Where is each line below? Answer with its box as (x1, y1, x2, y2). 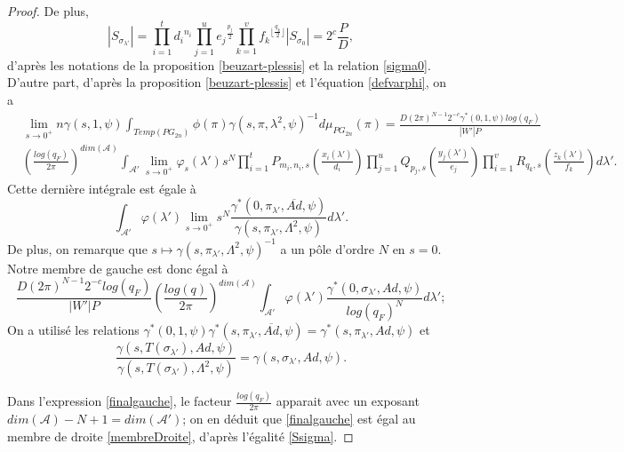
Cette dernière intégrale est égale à (7, 178, 196, 197)
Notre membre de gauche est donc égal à (7, 258, 228, 277)
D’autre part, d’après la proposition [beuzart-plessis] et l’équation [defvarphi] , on (7, 73, 447, 91)
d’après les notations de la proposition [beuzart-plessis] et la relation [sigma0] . (7, 55, 431, 74)
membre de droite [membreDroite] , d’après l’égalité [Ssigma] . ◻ (7, 426, 354, 445)
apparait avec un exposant (276, 392, 420, 410)
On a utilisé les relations (7, 321, 140, 339)
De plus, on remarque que (7, 239, 148, 258)
